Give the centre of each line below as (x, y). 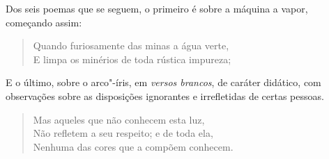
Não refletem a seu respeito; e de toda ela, (123, 133)
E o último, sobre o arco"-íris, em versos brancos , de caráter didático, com (163, 82)
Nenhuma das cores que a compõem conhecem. (133, 146)
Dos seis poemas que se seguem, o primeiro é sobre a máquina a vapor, (157, 8)
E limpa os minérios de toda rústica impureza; (132, 59)
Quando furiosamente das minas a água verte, (131, 45)
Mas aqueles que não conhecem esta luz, (119, 119)
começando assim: (44, 22)
